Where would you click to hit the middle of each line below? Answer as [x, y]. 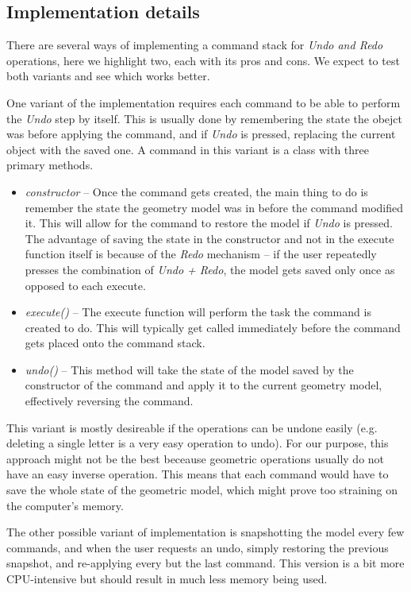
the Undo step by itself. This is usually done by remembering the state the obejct [204, 118]
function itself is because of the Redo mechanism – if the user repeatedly [201, 254]
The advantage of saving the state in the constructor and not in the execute [209, 238]
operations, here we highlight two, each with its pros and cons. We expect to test [203, 60]
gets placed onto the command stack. [115, 343]
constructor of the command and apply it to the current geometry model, [204, 385]
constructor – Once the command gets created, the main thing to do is [196, 191]
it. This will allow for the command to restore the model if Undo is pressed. [209, 223]
